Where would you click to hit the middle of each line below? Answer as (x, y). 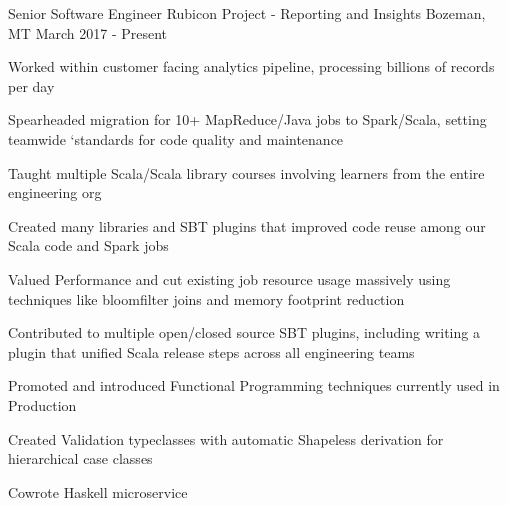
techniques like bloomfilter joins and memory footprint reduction (206, 298)
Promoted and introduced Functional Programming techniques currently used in (254, 385)
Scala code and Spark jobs (88, 245)
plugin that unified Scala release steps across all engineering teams (211, 351)
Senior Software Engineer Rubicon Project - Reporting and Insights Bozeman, (247, 13)
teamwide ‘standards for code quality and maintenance (176, 138)
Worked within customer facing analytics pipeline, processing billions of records (251, 66)
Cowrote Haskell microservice (98, 491)
